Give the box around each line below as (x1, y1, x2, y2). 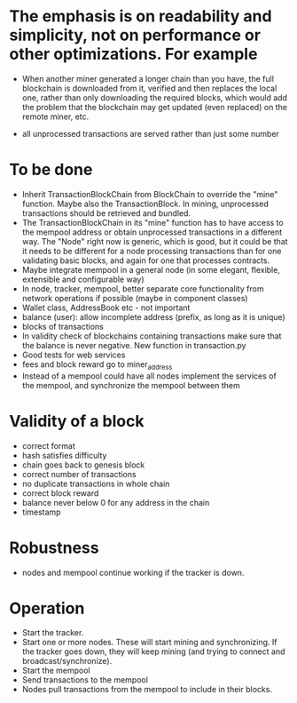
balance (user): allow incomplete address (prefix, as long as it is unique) (21, 311, 285, 322)
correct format (21, 440, 75, 451)
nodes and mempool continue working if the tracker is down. (21, 567, 245, 578)
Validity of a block (9, 411, 145, 431)
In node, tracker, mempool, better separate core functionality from (21, 283, 264, 294)
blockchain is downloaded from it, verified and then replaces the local (21, 83, 277, 93)
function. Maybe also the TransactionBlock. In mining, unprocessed (21, 198, 269, 209)
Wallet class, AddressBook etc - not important (21, 302, 191, 313)
